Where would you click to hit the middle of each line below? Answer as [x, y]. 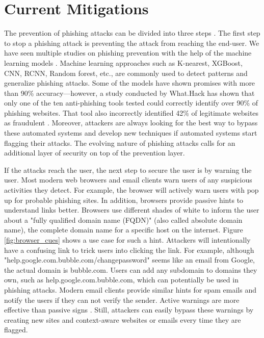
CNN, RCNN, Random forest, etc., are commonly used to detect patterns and [126, 73]
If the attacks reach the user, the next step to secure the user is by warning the [128, 170]
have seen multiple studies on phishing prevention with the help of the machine [128, 53]
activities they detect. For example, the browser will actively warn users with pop [131, 190]
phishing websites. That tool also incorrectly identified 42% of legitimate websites [131, 112]
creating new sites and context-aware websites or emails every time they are [123, 319]
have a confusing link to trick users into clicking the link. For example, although [129, 250]
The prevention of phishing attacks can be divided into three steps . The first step [132, 33]
